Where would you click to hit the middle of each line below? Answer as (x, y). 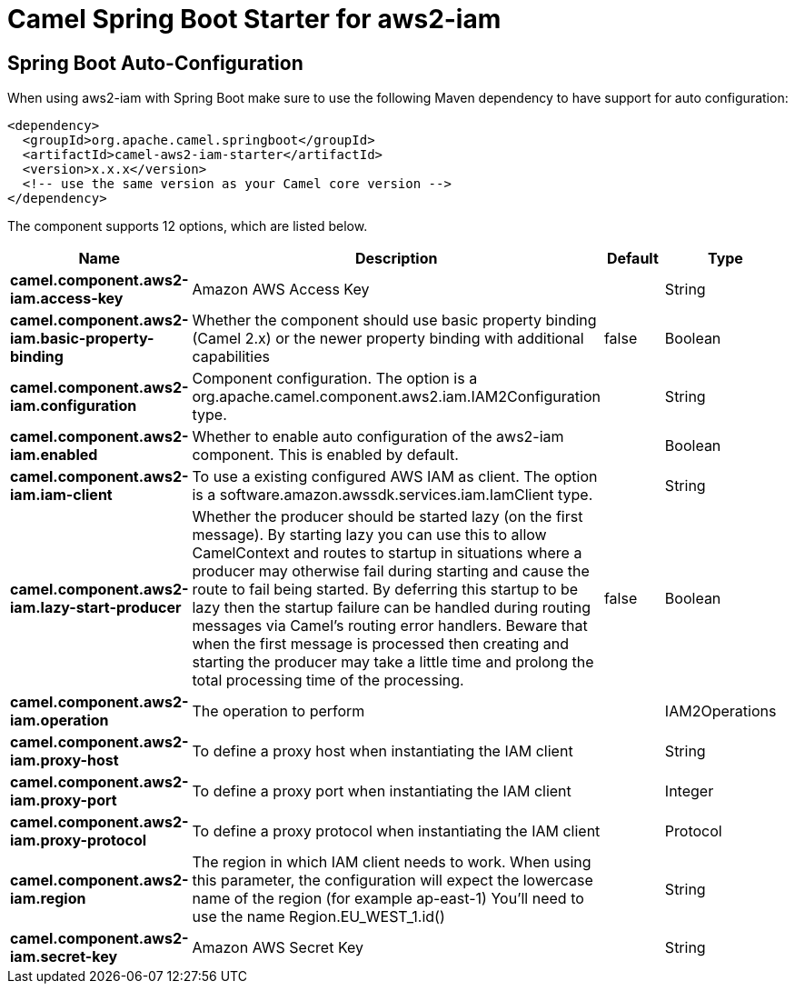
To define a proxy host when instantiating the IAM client (383, 751)
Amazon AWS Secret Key (278, 948)
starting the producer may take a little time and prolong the (393, 662)
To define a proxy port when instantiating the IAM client (382, 791)
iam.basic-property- (82, 339)
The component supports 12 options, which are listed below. (188, 226)
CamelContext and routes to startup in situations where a (387, 553)
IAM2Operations (720, 711)
